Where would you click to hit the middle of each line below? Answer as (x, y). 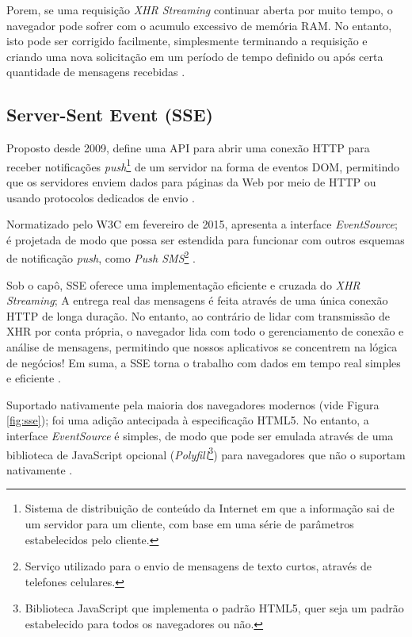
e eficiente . (34, 378)
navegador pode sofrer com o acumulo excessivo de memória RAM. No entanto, (199, 25)
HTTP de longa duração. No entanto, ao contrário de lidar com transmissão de (198, 315)
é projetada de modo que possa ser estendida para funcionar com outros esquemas (206, 239)
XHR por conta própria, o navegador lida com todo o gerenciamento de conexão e (205, 331)
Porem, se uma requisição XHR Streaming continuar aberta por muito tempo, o (200, 10)
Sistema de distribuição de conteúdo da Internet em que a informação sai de (210, 508)
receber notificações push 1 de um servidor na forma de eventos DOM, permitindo (203, 165)
